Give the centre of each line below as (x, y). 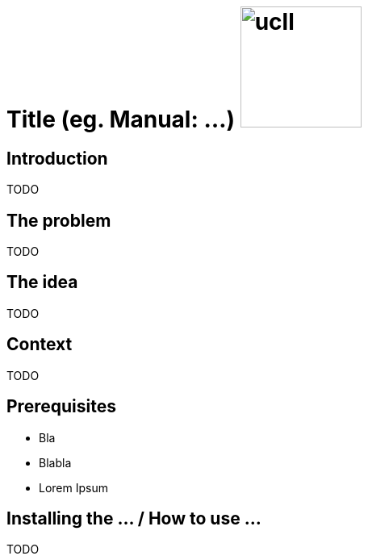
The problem (59, 220)
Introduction (57, 158)
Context (40, 345)
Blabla (55, 462)
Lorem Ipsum (73, 487)
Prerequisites (61, 407)
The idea (42, 282)
